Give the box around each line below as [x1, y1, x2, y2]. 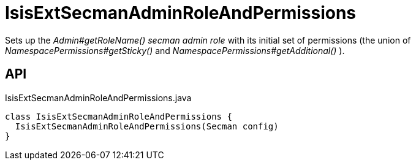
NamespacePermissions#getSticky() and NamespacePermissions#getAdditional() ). [5, 45, 345, 56]
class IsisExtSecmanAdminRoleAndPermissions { [5, 111, 232, 121]
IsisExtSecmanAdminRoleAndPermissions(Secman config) [15, 121, 279, 131]
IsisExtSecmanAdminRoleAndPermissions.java [5, 92, 192, 103]
